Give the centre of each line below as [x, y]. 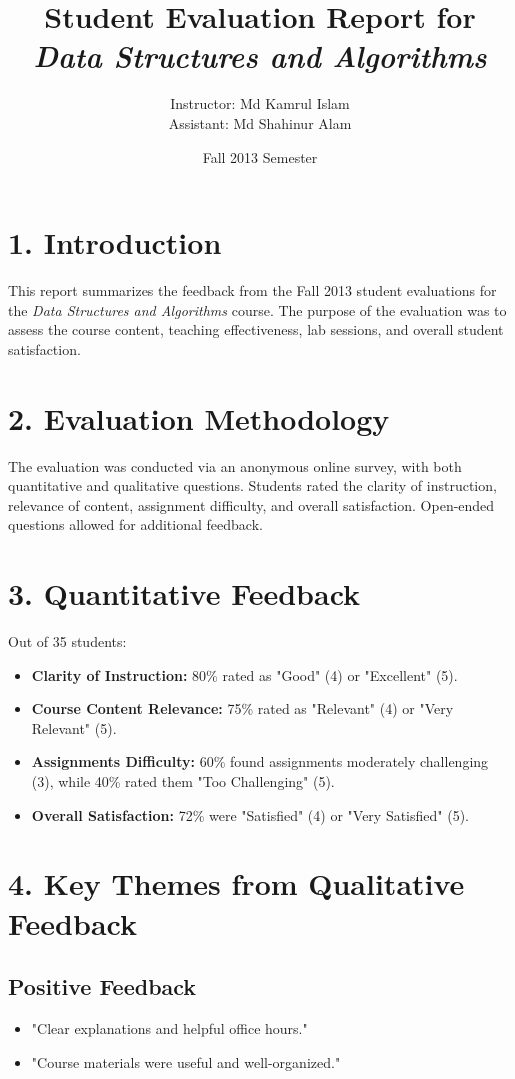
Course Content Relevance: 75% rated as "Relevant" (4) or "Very [242, 708]
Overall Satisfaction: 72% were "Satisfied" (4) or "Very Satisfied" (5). [250, 814]
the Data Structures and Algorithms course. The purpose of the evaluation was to [257, 309]
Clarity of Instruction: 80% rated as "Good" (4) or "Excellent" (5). [244, 674]
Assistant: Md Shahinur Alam [260, 122]
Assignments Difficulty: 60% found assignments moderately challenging [260, 761]
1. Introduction [115, 242]
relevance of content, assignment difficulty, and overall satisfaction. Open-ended [251, 504]
